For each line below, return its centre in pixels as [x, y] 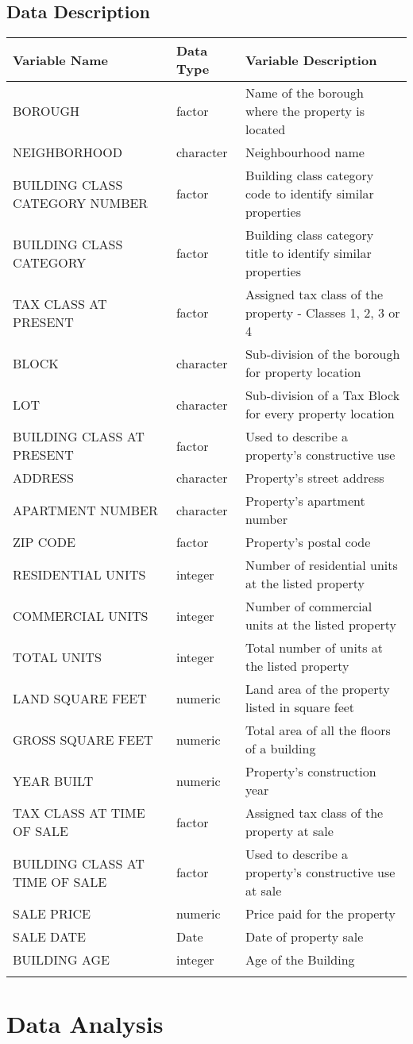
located [265, 129]
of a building [280, 749]
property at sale [289, 831]
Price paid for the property [320, 914]
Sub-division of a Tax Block [322, 395]
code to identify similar [309, 194]
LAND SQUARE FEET [80, 698]
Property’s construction [311, 772]
